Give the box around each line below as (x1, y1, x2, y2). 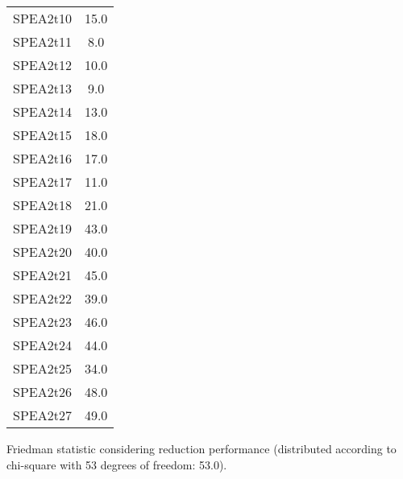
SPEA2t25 (13, 359, 72, 378)
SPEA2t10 (13, 9, 72, 27)
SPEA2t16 (13, 149, 72, 167)
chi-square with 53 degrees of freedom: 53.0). (6, 456, 227, 473)
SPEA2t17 (13, 172, 72, 191)
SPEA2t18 (13, 196, 72, 214)
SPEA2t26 (13, 382, 72, 401)
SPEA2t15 (13, 126, 72, 144)
